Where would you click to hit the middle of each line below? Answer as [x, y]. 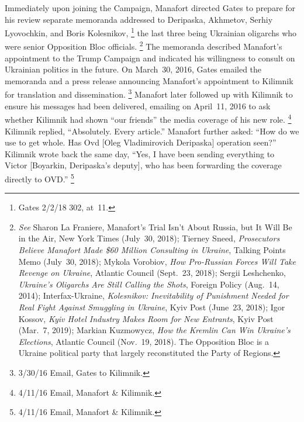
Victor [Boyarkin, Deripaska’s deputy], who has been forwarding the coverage [143, 165]
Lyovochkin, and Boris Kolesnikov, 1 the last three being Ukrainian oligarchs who [151, 32]
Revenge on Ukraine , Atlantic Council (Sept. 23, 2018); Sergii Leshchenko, [152, 273]
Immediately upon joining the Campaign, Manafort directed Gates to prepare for [150, 8]
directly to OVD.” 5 [39, 178]
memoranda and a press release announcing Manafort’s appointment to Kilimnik [149, 80]
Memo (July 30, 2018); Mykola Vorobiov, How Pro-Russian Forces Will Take [157, 261]
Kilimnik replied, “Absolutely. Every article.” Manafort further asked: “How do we [152, 131]
